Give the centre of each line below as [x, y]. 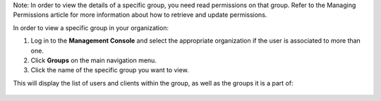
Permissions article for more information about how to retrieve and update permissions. [140, 15]
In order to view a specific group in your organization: [91, 27]
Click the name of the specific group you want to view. [110, 70]
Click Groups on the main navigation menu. [93, 60]
